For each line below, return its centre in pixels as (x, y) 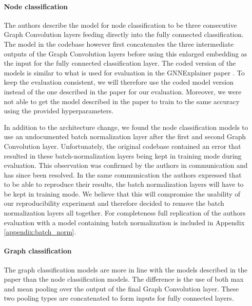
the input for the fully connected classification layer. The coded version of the (120, 63)
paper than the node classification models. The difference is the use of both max (124, 279)
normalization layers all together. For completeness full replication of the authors (125, 213)
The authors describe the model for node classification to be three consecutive (120, 25)
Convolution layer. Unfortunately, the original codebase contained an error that (123, 146)
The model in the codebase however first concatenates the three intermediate (119, 44)
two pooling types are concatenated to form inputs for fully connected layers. (119, 298)
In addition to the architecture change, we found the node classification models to (126, 127)
